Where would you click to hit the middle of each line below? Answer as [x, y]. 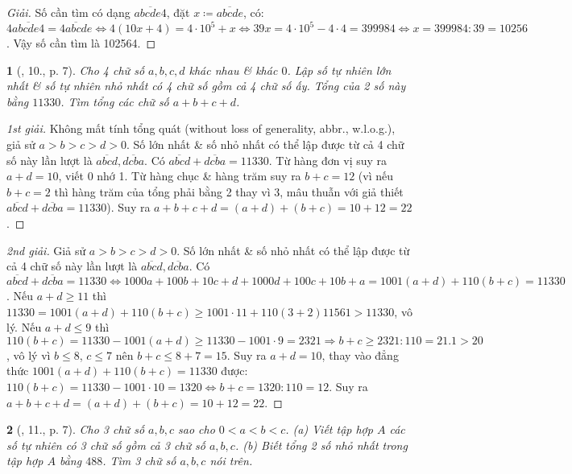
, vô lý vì [29, 354]
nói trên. [231, 461]
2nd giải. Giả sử [46, 250]
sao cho [197, 429]
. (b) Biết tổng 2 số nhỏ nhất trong [321, 445]
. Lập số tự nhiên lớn [339, 70]
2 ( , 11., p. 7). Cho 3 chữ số [76, 429]
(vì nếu [375, 176]
